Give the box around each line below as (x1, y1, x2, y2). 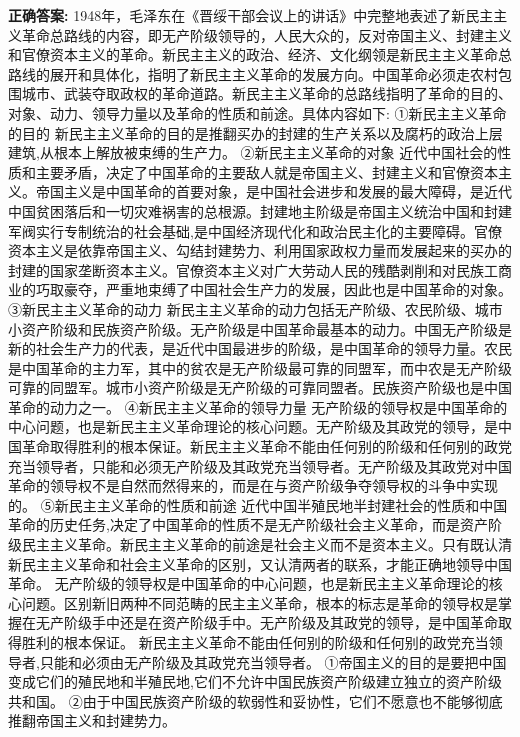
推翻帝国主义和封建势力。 (8, 710, 176, 731)
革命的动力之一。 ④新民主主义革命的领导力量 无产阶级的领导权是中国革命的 (8, 396, 508, 417)
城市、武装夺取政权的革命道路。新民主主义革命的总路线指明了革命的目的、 (21, 83, 512, 104)
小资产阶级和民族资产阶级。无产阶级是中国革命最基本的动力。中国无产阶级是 (8, 318, 512, 339)
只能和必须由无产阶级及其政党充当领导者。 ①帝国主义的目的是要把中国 (39, 651, 507, 672)
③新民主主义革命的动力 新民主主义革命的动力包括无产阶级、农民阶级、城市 (8, 298, 503, 319)
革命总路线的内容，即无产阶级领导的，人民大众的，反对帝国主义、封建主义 (21, 24, 512, 45)
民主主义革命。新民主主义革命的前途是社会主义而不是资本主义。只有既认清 (21, 534, 512, 555)
